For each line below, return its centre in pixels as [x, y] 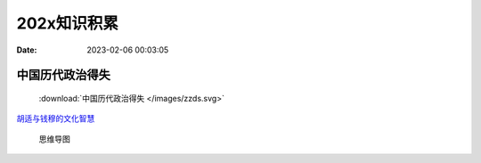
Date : [27, 50]
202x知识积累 [68, 23]
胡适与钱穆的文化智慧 [56, 118]
